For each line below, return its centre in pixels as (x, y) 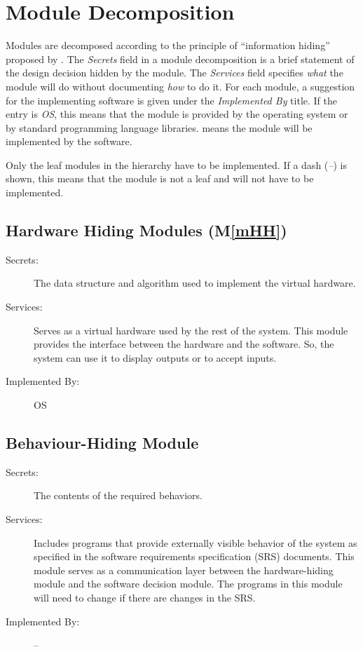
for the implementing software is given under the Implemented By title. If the (171, 100)
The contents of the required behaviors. (118, 495)
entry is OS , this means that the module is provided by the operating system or (177, 114)
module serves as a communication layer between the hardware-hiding (184, 570)
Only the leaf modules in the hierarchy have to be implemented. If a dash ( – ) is (176, 164)
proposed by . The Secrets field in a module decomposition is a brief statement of (180, 59)
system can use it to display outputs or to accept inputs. (155, 357)
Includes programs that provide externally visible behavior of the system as (196, 542)
